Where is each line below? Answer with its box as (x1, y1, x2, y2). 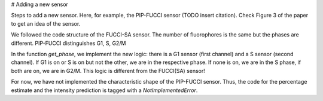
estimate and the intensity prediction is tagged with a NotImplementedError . (11, 87, 198, 94)
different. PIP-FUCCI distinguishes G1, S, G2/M (11, 39, 126, 47)
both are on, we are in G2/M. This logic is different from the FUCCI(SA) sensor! (11, 67, 206, 74)
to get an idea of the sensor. (11, 20, 81, 27)
